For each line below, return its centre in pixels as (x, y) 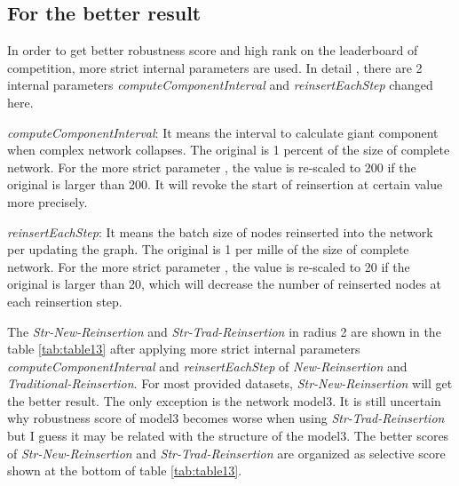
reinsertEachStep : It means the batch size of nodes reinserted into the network (220, 231)
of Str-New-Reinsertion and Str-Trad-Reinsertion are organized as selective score (226, 453)
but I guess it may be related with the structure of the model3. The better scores (228, 436)
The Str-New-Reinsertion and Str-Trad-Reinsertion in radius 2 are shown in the (224, 331)
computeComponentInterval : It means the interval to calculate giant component (223, 132)
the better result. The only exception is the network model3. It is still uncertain (224, 400)
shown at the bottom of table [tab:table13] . (125, 470)
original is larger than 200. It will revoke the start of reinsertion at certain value (225, 184)
